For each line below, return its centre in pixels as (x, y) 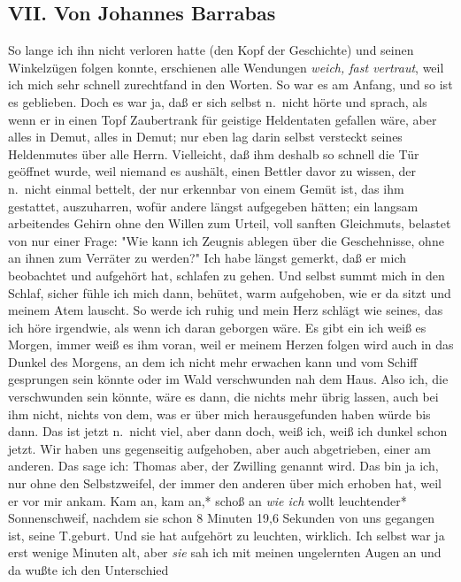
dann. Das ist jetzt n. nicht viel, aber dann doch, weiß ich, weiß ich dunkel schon (228, 431)
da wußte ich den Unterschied (88, 570)
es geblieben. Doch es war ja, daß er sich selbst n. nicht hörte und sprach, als (218, 101)
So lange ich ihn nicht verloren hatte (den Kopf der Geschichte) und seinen (211, 50)
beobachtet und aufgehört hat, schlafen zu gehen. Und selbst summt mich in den (227, 275)
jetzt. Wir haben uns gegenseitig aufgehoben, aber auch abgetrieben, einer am (219, 448)
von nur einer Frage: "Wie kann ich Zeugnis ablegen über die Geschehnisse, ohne (226, 240)
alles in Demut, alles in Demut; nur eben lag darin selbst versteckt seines (205, 137)
